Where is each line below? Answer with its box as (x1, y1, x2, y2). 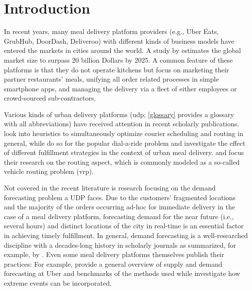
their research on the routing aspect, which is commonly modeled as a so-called (4, 156, 240, 167)
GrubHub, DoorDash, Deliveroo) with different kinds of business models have (4, 35, 235, 46)
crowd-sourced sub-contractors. (4, 93, 96, 103)
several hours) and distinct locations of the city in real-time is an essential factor (4, 221, 244, 231)
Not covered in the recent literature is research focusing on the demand (4, 183, 216, 193)
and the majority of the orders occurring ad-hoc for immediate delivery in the (4, 202, 235, 212)
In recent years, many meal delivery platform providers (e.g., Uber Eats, (4, 26, 219, 36)
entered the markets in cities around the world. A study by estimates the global (4, 45, 241, 55)
